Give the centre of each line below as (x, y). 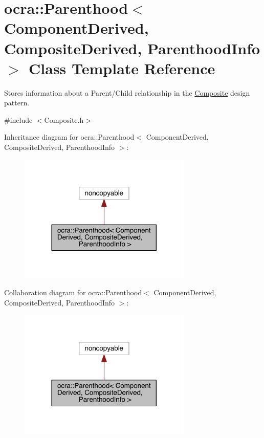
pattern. (17, 103)
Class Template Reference (122, 68)
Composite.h (64, 119)
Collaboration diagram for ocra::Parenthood (73, 292)
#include (18, 119)
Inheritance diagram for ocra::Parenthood (69, 137)
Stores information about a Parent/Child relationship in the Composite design (127, 92)
